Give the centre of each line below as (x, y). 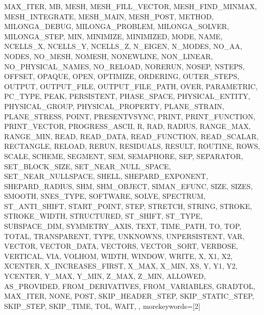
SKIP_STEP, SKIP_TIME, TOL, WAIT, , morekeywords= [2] (102, 306)
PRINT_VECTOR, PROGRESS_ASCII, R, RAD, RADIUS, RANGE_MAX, (128, 126)
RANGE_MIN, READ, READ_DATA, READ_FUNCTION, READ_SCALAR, (131, 136)
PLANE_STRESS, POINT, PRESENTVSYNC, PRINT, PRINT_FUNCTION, (130, 116)
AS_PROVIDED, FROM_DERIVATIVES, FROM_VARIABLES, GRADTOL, (130, 286)
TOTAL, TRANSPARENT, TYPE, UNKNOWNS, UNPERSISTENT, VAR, (124, 236)
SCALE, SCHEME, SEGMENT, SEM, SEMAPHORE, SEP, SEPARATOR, (124, 156)
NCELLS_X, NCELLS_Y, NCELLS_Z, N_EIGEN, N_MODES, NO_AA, (123, 46)
